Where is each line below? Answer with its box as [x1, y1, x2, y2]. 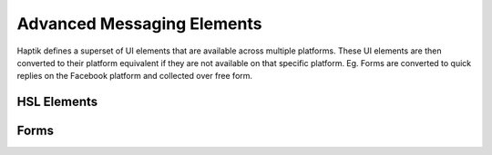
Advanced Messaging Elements [16, 14, 262, 34]
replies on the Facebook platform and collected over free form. [16, 71, 253, 82]
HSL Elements [16, 94, 98, 110]
